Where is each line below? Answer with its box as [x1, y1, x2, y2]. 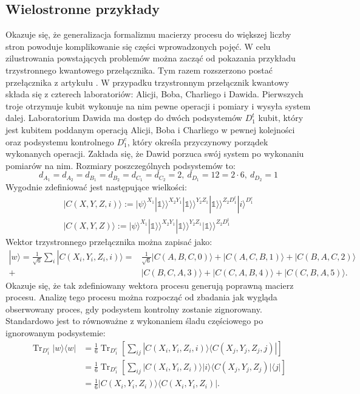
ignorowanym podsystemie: [5, 326, 106, 339]
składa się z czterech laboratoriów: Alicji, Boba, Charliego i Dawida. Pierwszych [5, 88, 304, 100]
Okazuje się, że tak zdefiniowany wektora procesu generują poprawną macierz [5, 278, 294, 291]
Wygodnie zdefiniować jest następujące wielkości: [5, 181, 187, 193]
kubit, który [258, 111, 304, 124]
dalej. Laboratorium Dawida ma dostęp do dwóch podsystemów [5, 111, 242, 124]
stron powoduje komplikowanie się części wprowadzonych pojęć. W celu [5, 40, 271, 52]
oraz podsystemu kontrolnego [5, 135, 114, 148]
